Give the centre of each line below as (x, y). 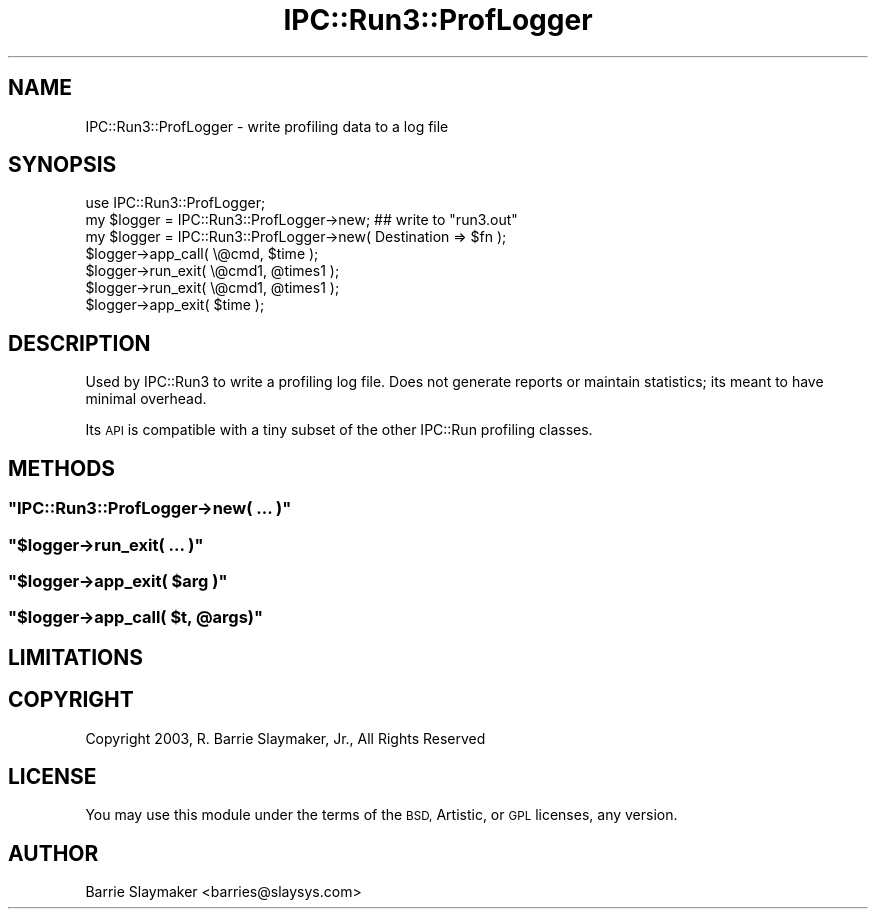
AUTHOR (53, 853)
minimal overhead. (146, 399)
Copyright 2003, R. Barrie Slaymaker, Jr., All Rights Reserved (285, 738)
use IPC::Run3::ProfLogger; (175, 203)
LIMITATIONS (76, 657)
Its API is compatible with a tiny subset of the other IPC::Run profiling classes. (339, 430)
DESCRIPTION (79, 343)
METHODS (62, 468)
